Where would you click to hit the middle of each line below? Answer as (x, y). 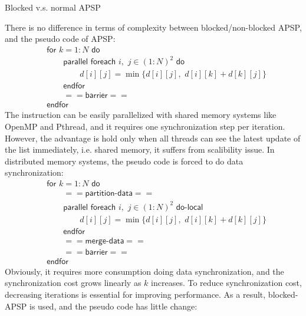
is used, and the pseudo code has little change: (113, 306)
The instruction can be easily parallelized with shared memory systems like (141, 115)
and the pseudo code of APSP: (60, 39)
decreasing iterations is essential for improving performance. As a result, (135, 294)
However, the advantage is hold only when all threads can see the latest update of (153, 138)
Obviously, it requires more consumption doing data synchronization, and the (144, 271)
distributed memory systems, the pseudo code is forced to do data (124, 161)
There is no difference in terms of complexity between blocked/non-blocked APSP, (153, 27)
